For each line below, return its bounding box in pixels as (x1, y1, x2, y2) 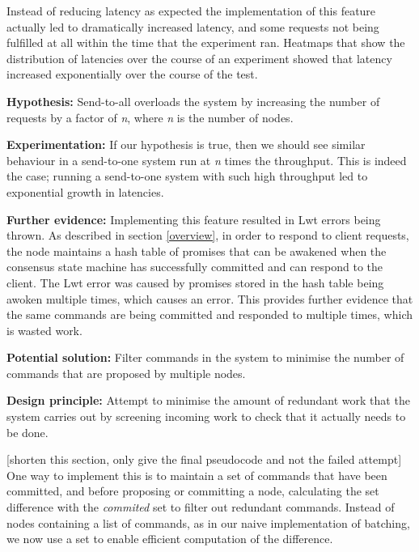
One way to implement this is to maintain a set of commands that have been (6, 466, 387, 483)
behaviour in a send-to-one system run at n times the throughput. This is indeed (6, 151, 407, 168)
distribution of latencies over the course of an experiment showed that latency (6, 49, 392, 66)
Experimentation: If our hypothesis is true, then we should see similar (6, 136, 366, 153)
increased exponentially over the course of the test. (6, 66, 258, 83)
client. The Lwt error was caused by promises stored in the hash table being (6, 274, 384, 291)
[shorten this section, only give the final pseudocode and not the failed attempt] (6, 451, 402, 468)
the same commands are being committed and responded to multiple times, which (6, 306, 413, 323)
